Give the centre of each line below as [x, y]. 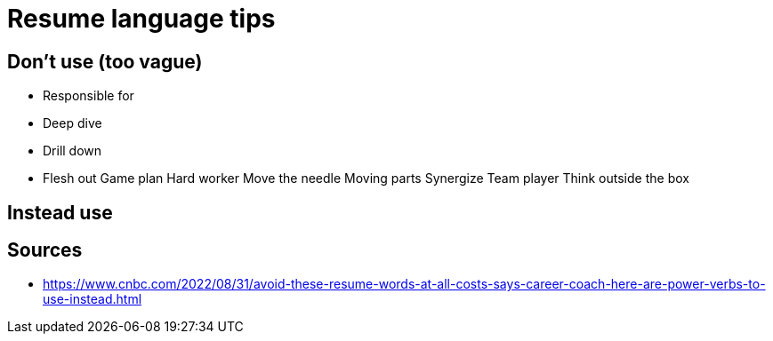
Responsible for [89, 96]
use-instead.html [93, 299]
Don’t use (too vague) [105, 61]
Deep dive [72, 123]
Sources [45, 250]
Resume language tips [141, 19]
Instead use [60, 212]
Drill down [72, 151]
